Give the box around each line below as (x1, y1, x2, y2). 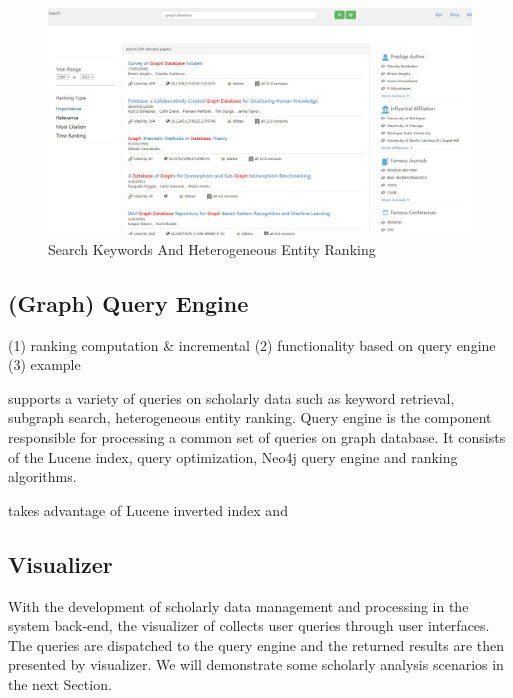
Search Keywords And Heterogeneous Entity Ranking (48, 238, 376, 259)
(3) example (8, 354, 81, 375)
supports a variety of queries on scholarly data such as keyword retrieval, (8, 387, 455, 408)
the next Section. (8, 674, 112, 695)
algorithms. (8, 466, 77, 487)
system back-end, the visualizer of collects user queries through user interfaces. (8, 615, 490, 636)
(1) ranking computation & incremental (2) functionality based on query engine (8, 334, 496, 355)
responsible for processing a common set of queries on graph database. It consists (8, 427, 506, 448)
